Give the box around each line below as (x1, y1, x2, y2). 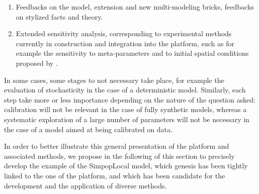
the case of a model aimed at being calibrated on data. (4, 124, 172, 134)
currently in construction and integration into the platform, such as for (16, 38, 234, 48)
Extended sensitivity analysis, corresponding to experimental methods (16, 28, 232, 39)
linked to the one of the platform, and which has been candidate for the (4, 170, 225, 180)
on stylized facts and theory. (16, 11, 103, 22)
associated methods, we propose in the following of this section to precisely (4, 150, 235, 161)
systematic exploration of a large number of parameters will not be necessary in (4, 114, 249, 124)
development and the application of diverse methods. (4, 180, 167, 190)
